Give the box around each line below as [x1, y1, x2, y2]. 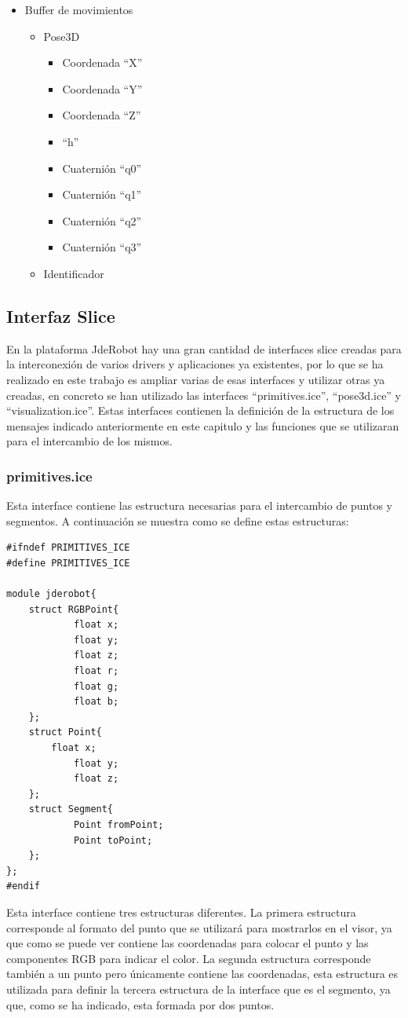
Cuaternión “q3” [62, 239, 142, 255]
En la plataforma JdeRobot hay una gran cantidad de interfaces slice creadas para [6, 340, 402, 357]
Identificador [43, 265, 104, 281]
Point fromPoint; [73, 818, 164, 830]
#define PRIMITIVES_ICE [6, 557, 130, 569]
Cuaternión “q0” [62, 159, 142, 176]
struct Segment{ [28, 804, 114, 815]
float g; [73, 680, 119, 692]
